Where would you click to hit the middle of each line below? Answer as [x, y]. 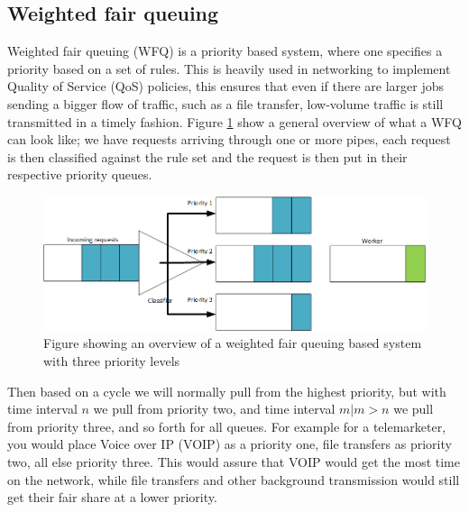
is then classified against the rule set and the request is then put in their [207, 156]
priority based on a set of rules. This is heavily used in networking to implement [229, 68]
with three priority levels [112, 361]
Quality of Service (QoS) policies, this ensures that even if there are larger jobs [226, 86]
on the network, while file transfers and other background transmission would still [234, 479]
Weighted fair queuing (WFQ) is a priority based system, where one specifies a [225, 51]
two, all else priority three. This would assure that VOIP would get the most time [234, 462]
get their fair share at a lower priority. [112, 497]
